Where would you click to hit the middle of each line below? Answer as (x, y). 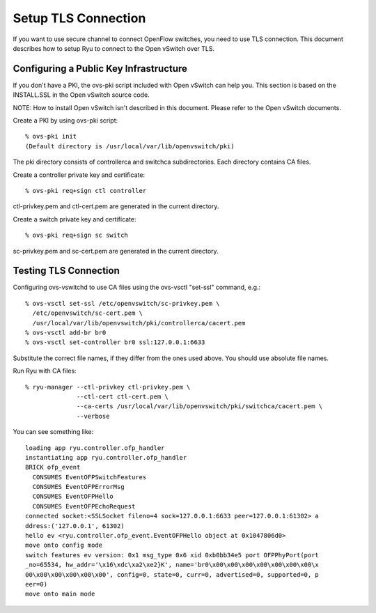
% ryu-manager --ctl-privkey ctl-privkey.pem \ (108, 387)
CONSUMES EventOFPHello (73, 497)
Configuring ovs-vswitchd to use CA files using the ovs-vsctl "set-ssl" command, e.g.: (137, 287)
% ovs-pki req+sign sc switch (77, 235)
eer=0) (37, 584)
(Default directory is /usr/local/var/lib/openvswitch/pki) (130, 146)
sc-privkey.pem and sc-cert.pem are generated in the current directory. (116, 251)
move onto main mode (60, 594)
